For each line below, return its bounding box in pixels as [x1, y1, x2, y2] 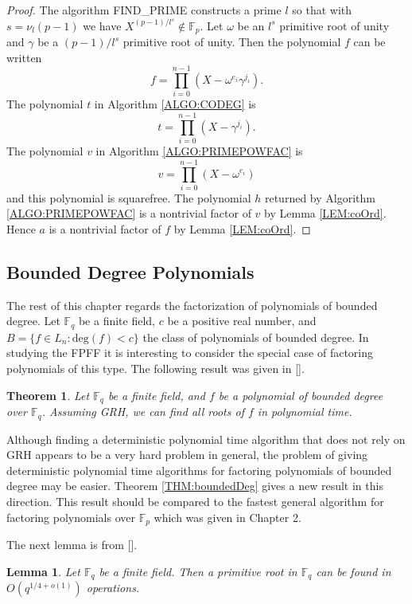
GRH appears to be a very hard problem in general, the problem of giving [6, 446, 368, 463]
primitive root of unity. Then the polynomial [122, 33, 341, 50]
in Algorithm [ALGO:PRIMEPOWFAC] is [95, 143, 303, 159]
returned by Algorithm [264, 189, 375, 206]
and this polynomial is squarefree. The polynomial [6, 189, 251, 206]
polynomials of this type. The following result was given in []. [6, 360, 305, 377]
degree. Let [6, 312, 60, 329]
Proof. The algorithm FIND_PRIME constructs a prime [6, 2, 282, 18]
